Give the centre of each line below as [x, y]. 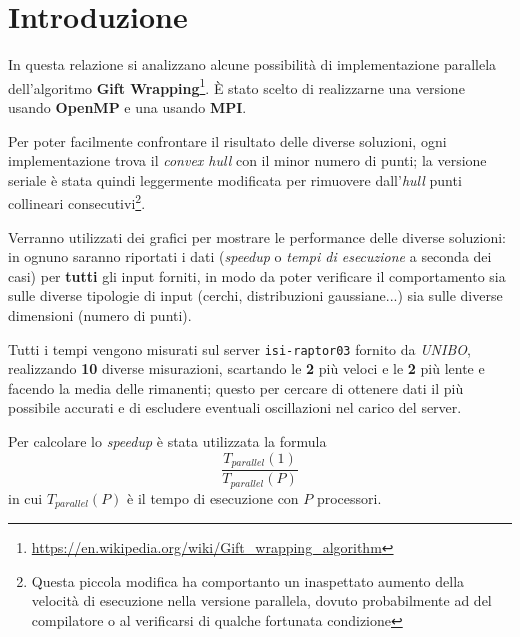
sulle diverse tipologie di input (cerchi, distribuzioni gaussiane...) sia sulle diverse [255, 295]
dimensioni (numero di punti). [100, 314]
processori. [349, 497]
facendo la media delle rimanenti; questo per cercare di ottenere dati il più [236, 387]
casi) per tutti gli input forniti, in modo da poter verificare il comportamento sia [257, 275]
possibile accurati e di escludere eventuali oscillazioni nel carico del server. [235, 407]
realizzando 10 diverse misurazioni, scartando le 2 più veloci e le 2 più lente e [246, 368]
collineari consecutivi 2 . [77, 201]
